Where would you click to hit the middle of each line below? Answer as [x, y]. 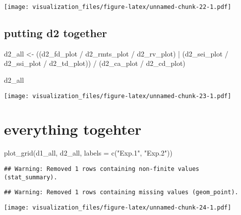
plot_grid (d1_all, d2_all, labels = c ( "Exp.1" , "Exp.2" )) [88, 153]
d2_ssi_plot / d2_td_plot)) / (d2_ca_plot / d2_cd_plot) [95, 63]
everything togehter [73, 129]
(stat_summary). [31, 177]
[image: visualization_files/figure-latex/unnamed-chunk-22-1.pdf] [118, 7]
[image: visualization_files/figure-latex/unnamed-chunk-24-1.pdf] [118, 207]
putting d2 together [56, 33]
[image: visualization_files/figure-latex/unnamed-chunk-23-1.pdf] [118, 96]
